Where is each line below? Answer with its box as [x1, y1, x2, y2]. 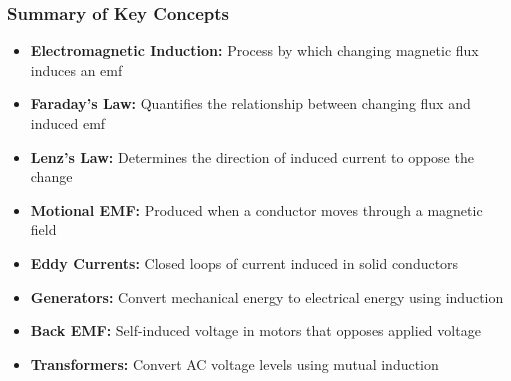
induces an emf [30, 59, 123, 80]
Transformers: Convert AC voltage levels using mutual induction [30, 353, 439, 374]
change [30, 166, 73, 187]
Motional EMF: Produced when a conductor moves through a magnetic [30, 199, 483, 220]
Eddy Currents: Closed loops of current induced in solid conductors [30, 252, 459, 273]
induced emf [30, 113, 106, 133]
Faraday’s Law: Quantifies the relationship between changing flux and [30, 93, 471, 114]
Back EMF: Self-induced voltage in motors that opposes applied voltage [30, 320, 481, 341]
